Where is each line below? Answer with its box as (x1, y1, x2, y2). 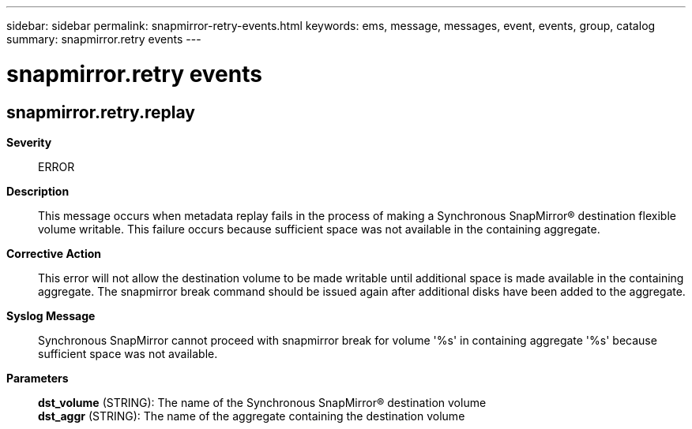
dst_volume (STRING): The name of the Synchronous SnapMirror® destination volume (38, 395, 487, 409)
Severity (6, 135, 52, 149)
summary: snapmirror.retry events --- (6, 32, 201, 46)
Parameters (6, 371, 69, 385)
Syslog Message (6, 308, 96, 323)
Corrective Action (6, 246, 101, 260)
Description (6, 184, 70, 198)
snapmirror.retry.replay (6, 102, 195, 122)
